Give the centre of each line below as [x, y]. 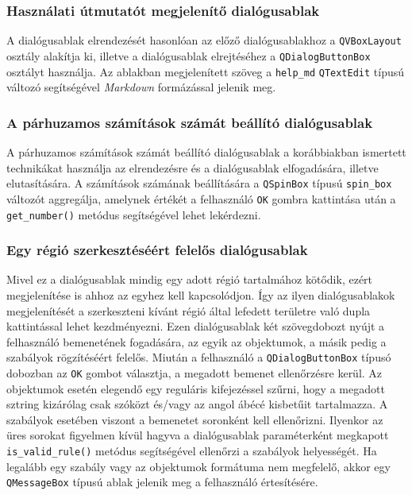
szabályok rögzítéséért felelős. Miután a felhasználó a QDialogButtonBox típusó [199, 357]
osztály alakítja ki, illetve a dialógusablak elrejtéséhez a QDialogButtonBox [189, 55]
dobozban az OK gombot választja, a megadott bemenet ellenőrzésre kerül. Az [194, 373]
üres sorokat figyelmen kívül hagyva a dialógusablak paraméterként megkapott [198, 435]
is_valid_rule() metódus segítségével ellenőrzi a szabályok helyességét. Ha [192, 451]
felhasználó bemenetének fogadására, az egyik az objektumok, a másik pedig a [196, 341]
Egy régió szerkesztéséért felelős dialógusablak [157, 250]
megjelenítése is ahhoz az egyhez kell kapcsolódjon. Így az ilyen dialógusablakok [201, 294]
